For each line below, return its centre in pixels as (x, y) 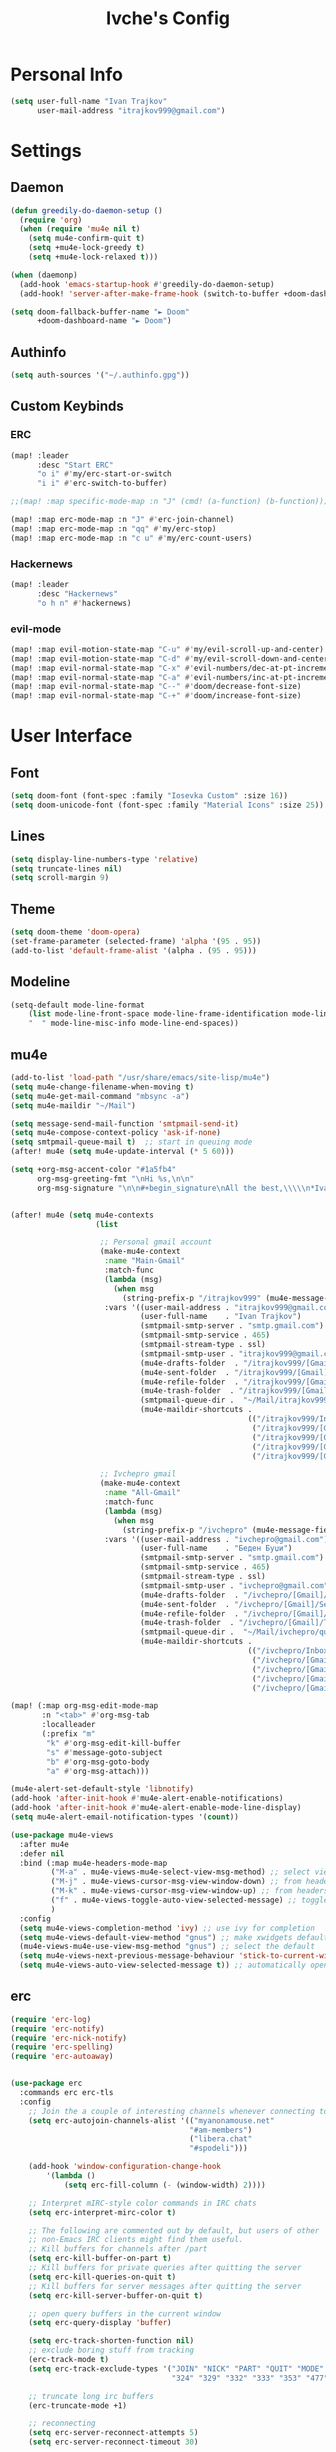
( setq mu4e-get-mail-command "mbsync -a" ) (100, 1096)
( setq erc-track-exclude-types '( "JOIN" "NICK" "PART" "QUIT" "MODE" (176, 2368)
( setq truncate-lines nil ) (66, 868)
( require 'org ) (51, 220)
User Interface (71, 736)
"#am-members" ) (221, 2130)
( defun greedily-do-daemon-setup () (86, 210)
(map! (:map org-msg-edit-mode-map (84, 1706)
